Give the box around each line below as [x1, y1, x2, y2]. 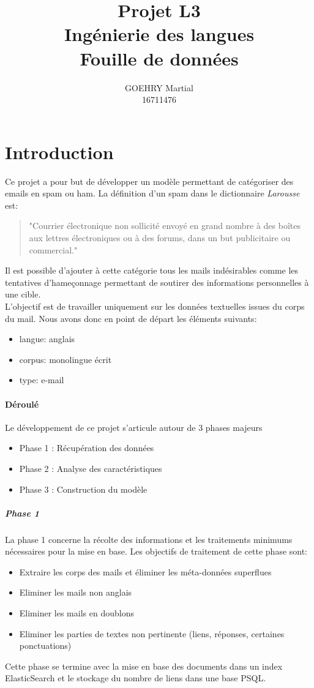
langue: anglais [19, 332, 75, 345]
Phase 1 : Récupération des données [19, 441, 154, 454]
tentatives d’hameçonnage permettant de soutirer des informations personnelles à [5, 275, 309, 288]
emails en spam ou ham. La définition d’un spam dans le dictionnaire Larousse [5, 187, 300, 200]
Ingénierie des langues [64, 21, 255, 47]
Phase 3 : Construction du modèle [19, 482, 148, 495]
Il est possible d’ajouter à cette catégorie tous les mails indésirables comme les [5, 264, 299, 277]
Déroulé [5, 397, 39, 410]
